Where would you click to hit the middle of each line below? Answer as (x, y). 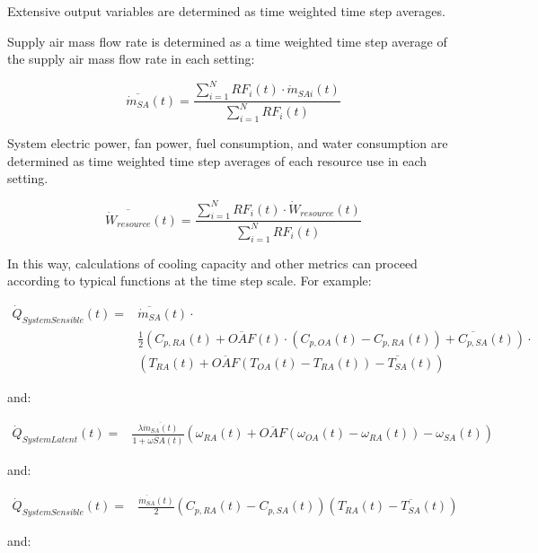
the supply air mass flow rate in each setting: (131, 59)
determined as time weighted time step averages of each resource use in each (217, 160)
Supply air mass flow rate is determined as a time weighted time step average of (227, 41)
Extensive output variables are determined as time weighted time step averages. (226, 11)
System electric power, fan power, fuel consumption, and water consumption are (228, 143)
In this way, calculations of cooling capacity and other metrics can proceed (212, 263)
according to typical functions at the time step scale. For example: (190, 281)
